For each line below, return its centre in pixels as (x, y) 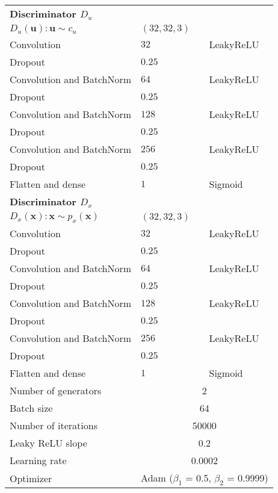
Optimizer (31, 478)
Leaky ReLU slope (48, 443)
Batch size (31, 408)
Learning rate (38, 460)
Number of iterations (54, 426)
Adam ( (157, 478)
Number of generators (56, 391)
